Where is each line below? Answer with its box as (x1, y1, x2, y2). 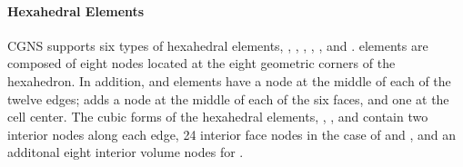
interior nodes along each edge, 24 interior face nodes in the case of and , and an (7, 124, 457, 143)
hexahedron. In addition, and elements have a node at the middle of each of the (7, 71, 451, 90)
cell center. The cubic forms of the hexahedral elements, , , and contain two (7, 107, 428, 126)
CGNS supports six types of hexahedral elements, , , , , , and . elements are (7, 35, 428, 54)
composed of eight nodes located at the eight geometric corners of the (7, 54, 396, 73)
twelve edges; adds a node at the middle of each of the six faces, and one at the (7, 89, 449, 108)
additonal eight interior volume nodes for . (7, 142, 244, 162)
